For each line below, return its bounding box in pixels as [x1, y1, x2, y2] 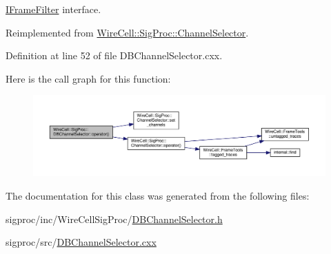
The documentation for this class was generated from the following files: [6, 188, 310, 202]
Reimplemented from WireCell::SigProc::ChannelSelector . [6, 25, 249, 39]
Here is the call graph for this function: [6, 71, 171, 85]
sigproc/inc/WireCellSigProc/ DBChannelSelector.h [6, 211, 223, 226]
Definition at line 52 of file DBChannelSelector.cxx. [6, 48, 223, 63]
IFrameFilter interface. [6, 2, 101, 16]
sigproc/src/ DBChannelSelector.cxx [6, 235, 157, 249]
